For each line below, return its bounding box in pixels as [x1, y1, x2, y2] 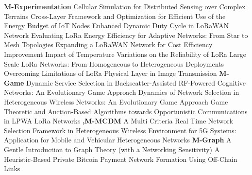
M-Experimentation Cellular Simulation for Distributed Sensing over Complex [4, 1, 246, 11]
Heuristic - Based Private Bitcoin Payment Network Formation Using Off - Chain [4, 154, 237, 164]
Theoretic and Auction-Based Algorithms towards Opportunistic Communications [4, 106, 248, 116]
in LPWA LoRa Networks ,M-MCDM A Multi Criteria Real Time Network [4, 116, 234, 126]
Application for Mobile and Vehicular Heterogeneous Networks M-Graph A [4, 135, 232, 145]
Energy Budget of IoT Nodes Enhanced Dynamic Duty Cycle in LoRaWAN [4, 20, 229, 31]
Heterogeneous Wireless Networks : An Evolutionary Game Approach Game [4, 96, 228, 106]
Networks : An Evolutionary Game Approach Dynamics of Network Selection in [4, 87, 239, 97]
